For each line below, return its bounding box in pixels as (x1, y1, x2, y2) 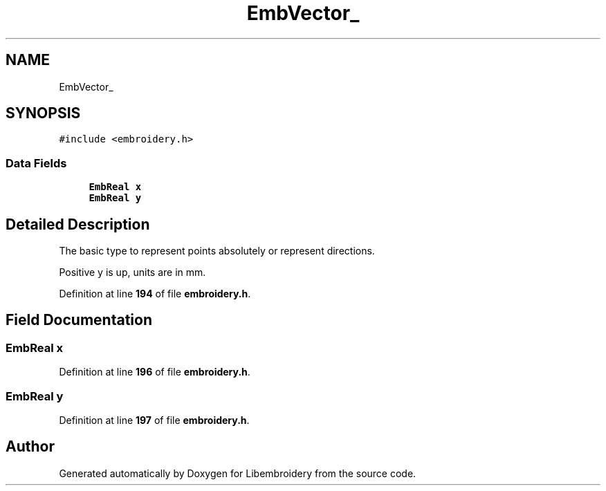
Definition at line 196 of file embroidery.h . (59, 366, 250, 378)
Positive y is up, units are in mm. (59, 266, 206, 279)
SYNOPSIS (6, 104, 81, 122)
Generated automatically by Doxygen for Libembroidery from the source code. (59, 467, 416, 479)
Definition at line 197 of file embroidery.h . (59, 414, 250, 426)
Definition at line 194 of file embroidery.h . (59, 288, 251, 300)
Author (6, 438, 55, 456)
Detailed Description (6, 215, 150, 233)
